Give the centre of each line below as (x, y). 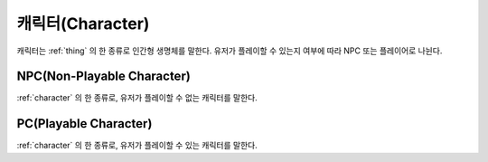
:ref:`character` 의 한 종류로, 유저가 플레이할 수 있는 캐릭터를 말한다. (137, 146)
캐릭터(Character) (83, 24)
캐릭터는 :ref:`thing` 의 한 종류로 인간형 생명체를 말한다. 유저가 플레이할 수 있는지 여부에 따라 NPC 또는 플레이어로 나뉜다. (230, 51)
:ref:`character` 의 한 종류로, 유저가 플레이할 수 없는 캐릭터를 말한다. (137, 98)
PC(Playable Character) (84, 124)
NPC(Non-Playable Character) (104, 76)
